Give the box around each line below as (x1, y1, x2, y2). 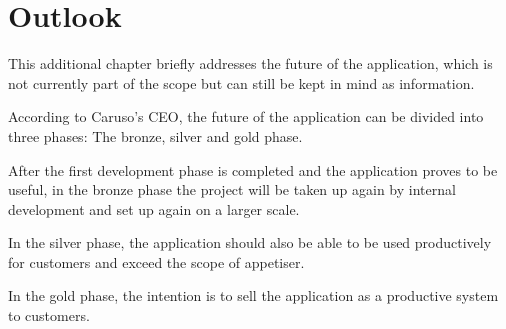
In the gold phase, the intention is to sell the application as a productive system (8, 285, 499, 306)
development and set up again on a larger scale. (8, 198, 300, 219)
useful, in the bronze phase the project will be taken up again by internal (8, 179, 456, 200)
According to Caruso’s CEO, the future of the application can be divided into (8, 106, 484, 127)
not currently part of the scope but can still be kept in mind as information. (8, 72, 475, 93)
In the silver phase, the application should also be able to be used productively (8, 232, 492, 253)
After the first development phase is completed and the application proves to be (8, 159, 498, 180)
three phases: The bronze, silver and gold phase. (8, 125, 303, 146)
